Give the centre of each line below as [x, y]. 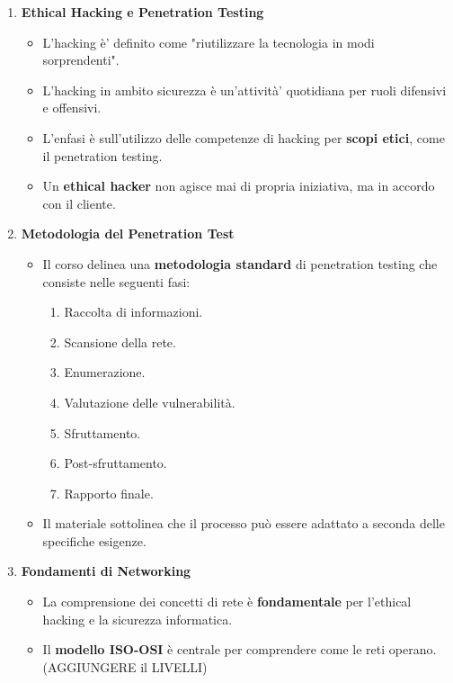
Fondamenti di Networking [106, 571]
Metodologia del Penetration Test [128, 234]
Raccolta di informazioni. [133, 312]
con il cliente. [79, 203]
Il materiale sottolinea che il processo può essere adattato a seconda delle [244, 523]
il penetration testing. [102, 155]
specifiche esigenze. [94, 540]
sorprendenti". [81, 60]
